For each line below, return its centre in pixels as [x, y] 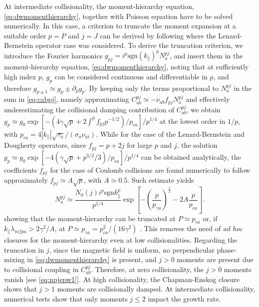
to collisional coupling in [41, 269]
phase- [227, 249]
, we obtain [203, 109]
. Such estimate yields [161, 180]
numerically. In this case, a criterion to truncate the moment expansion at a [120, 26]
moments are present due [215, 259]
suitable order [25, 35]
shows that [20, 289]
